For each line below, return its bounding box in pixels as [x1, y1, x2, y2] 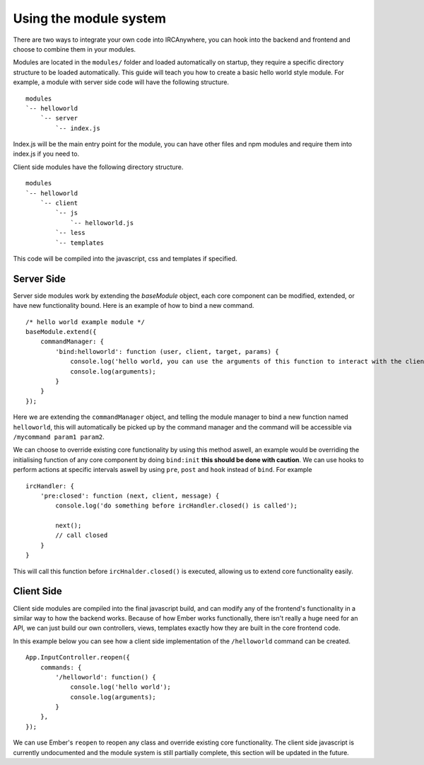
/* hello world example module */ [25, 318, 145, 326]
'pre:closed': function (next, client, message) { [40, 492, 220, 500]
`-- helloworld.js [70, 219, 134, 226]
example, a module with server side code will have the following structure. [13, 78, 230, 86]
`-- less [55, 229, 86, 237]
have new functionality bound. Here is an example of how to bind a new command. [13, 301, 254, 310]
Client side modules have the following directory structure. [13, 163, 184, 171]
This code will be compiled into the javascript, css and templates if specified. [13, 254, 237, 263]
